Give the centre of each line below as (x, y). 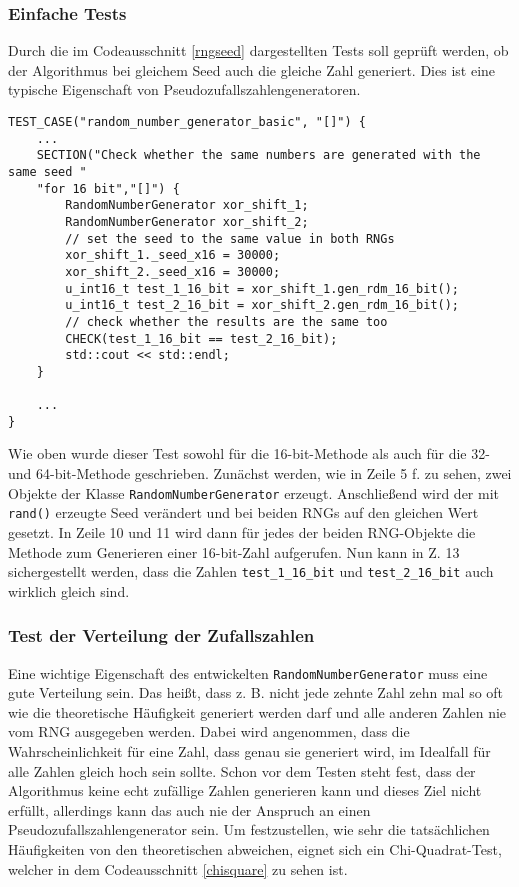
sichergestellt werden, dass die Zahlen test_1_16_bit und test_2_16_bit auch (251, 571)
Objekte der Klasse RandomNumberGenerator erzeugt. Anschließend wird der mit (254, 492)
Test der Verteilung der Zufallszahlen (161, 635)
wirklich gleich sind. (69, 590)
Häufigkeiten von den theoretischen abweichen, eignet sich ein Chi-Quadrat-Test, (255, 849)
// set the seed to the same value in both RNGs (230, 238)
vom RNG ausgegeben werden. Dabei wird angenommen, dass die (209, 731)
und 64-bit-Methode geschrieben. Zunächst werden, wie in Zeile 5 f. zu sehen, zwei (260, 473)
